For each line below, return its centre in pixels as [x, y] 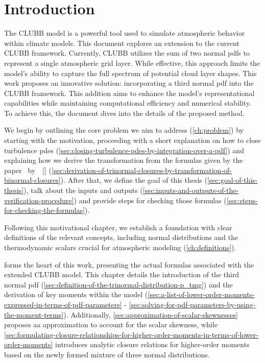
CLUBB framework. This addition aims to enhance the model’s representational [129, 93]
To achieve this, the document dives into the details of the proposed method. [124, 113]
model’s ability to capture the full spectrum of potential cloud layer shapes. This [130, 73]
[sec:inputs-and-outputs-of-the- [191, 190]
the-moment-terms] [34, 314]
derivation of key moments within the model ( [76, 294]
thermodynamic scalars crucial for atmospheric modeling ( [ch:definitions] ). [120, 247]
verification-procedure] [39, 200]
